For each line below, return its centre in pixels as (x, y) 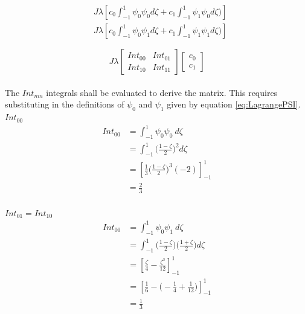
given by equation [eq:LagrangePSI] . (234, 104)
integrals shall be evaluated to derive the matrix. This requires (162, 92)
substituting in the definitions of (65, 104)
